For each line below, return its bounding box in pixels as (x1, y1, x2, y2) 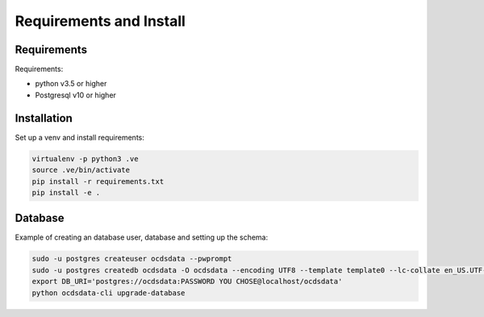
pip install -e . (31, 188, 101, 197)
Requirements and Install (15, 12, 186, 30)
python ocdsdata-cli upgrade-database (31, 288, 186, 298)
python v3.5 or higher (35, 79, 107, 89)
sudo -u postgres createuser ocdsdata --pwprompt (31, 254, 232, 264)
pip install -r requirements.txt (31, 177, 165, 186)
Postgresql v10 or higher (35, 90, 117, 100)
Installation (15, 111, 73, 125)
